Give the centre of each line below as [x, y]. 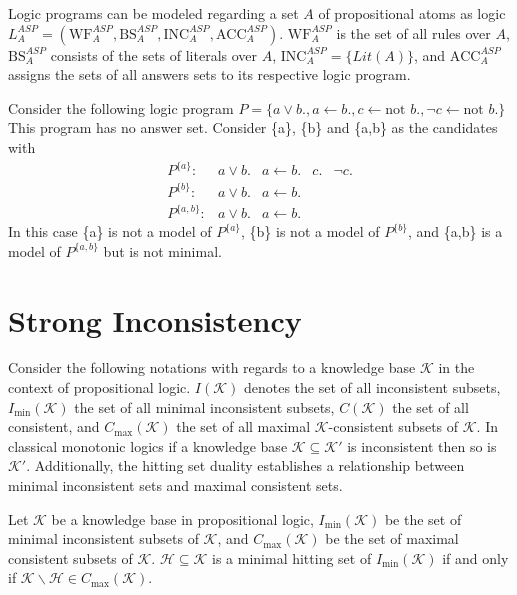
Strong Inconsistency [155, 319]
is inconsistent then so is [422, 445]
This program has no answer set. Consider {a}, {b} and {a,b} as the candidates [253, 127]
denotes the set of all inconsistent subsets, [372, 387]
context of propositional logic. [99, 387]
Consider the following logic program [121, 107]
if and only [475, 557]
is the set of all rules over [413, 32]
